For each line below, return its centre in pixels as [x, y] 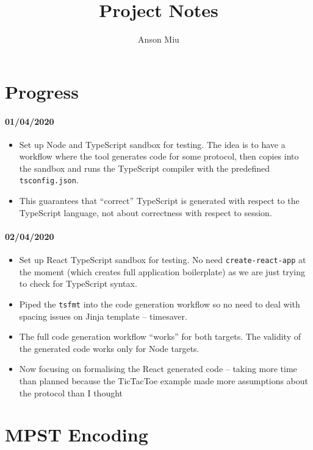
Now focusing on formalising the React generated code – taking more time [158, 369]
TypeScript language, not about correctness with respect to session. [146, 212]
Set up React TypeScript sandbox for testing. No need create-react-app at [163, 260]
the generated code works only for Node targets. [109, 348]
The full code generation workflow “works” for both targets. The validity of [160, 336]
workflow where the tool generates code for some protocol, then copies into [159, 156]
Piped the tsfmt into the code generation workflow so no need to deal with [160, 304]
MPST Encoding [77, 434]
